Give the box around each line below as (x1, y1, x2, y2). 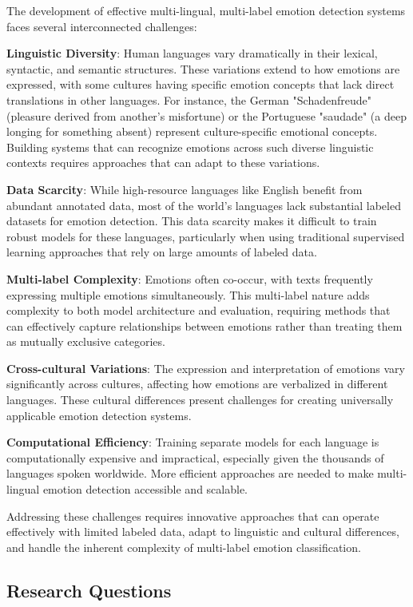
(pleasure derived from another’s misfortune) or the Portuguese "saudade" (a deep (6, 107, 407, 124)
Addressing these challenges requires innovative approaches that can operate (6, 507, 379, 524)
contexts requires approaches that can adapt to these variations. (6, 154, 320, 171)
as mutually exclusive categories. (6, 333, 165, 350)
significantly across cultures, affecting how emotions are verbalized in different (6, 375, 388, 392)
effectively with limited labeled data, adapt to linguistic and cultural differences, (6, 523, 399, 540)
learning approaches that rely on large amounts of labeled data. (6, 244, 317, 260)
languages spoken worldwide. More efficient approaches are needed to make (6, 465, 374, 482)
